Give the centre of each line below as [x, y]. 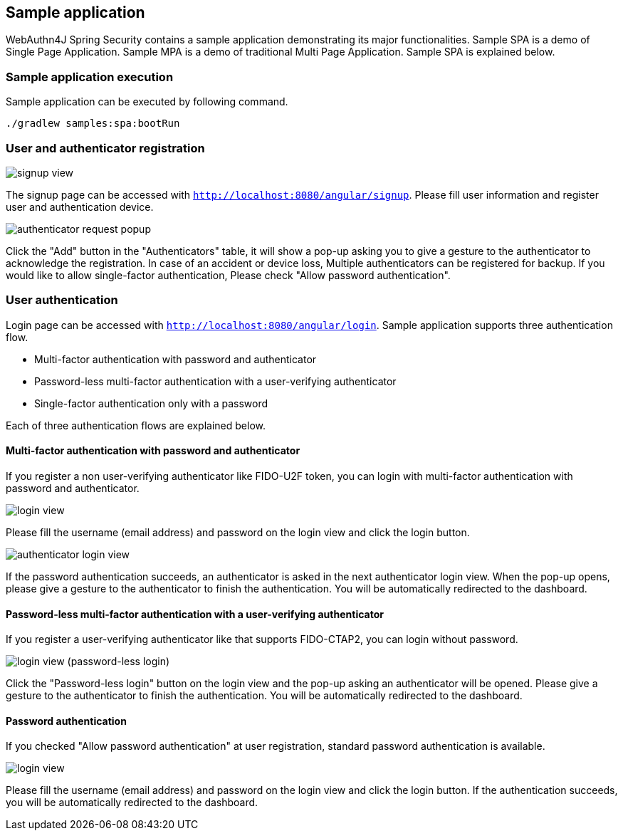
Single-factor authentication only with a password [151, 403]
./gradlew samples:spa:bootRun [93, 124]
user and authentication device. [80, 207]
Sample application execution [90, 77]
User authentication [62, 300]
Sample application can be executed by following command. [147, 102]
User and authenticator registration [105, 148]
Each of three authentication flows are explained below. [136, 425]
